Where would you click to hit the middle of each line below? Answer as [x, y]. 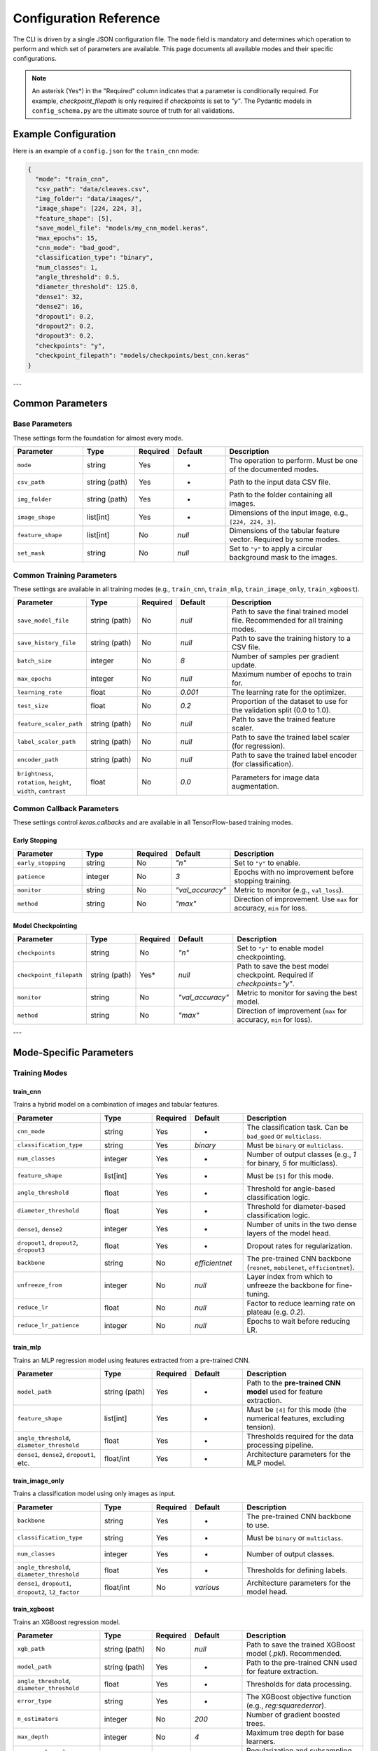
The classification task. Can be [297, 1127]
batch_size [35, 661]
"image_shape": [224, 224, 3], [89, 209]
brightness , [35, 773]
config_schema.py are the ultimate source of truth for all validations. [133, 110]
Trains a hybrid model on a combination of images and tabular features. [116, 1105]
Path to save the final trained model [290, 611]
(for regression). [258, 746]
